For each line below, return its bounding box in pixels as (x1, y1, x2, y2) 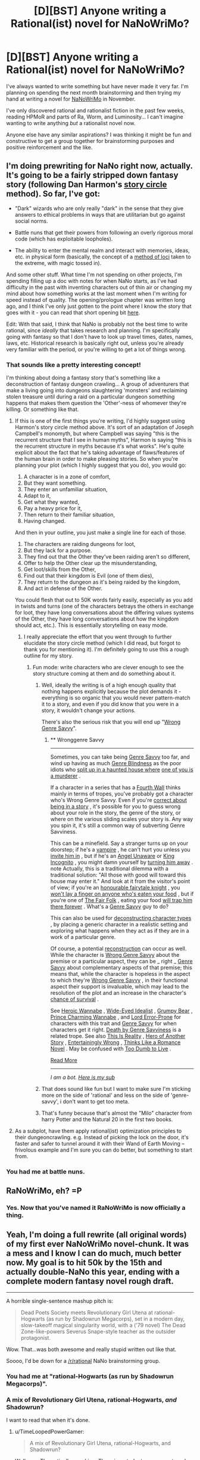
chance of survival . (50, 996, 99, 1003)
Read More (50, 1057, 77, 1064)
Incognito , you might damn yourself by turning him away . (50, 859, 193, 866)
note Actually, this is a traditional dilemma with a (50, 865, 168, 872)
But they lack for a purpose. (23, 547, 92, 554)
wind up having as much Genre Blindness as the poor (50, 760, 182, 767)
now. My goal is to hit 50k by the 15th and (6, 1258, 162, 1268)
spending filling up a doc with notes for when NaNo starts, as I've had (6, 277, 177, 284)
